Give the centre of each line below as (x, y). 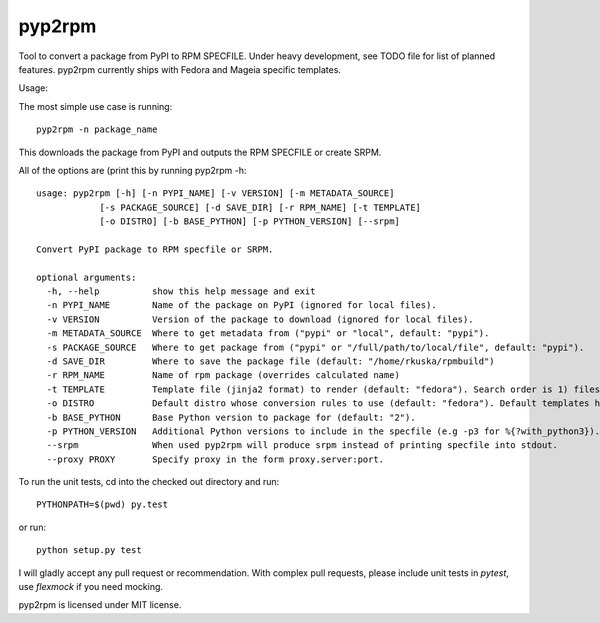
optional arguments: (86, 277)
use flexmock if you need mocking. (91, 587)
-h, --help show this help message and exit (181, 291)
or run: (32, 527)
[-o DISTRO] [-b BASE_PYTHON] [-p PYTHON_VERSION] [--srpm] (249, 221)
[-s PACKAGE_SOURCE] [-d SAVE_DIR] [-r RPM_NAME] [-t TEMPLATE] (260, 207)
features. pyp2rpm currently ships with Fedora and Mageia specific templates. (180, 69)
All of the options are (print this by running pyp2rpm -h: (132, 170)
